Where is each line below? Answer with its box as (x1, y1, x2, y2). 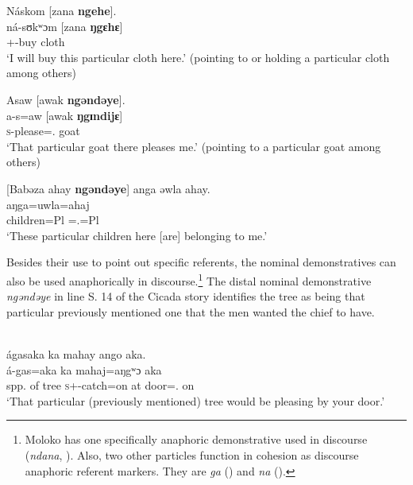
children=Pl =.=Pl (6, 211, 99, 228)
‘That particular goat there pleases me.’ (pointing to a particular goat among (6, 138, 381, 154)
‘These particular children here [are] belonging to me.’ (6, 227, 268, 243)
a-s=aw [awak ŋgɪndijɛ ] (6, 107, 123, 123)
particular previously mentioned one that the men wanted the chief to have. (6, 303, 375, 320)
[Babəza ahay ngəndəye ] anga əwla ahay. (6, 180, 210, 196)
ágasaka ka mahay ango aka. (6, 345, 146, 362)
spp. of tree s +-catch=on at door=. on (6, 377, 195, 394)
